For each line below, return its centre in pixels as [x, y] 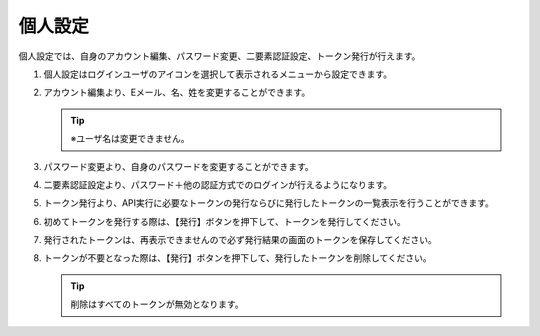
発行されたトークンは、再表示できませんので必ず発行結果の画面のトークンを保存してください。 [240, 240]
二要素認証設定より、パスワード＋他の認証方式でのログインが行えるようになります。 [218, 184]
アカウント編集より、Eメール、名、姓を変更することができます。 [177, 92]
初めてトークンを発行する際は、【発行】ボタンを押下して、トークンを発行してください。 [225, 221]
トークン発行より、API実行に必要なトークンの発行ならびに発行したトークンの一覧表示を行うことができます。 [269, 203]
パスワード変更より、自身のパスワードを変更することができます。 [178, 166]
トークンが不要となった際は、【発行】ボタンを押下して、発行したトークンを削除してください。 [237, 258]
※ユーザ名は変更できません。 [130, 139]
